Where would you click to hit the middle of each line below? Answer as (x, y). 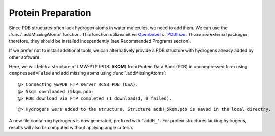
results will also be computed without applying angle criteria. (71, 128)
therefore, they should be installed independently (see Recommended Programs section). (100, 41)
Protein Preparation (50, 13)
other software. (25, 57)
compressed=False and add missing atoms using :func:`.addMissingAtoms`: (88, 73)
